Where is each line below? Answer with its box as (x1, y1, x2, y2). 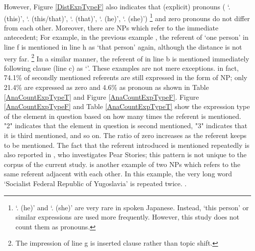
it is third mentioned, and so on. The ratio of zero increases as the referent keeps (4, 130, 247, 140)
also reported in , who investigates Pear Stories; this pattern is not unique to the (4, 149, 247, 160)
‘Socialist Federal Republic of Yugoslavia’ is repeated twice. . (4, 178, 187, 188)
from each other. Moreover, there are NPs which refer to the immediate (4, 22, 219, 32)
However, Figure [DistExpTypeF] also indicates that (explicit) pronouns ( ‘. (4, 1, 230, 11)
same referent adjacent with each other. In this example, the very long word (4, 168, 232, 179)
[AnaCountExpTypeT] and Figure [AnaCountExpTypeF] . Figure (4, 91, 199, 102)
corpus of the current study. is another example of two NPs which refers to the (4, 159, 240, 169)
